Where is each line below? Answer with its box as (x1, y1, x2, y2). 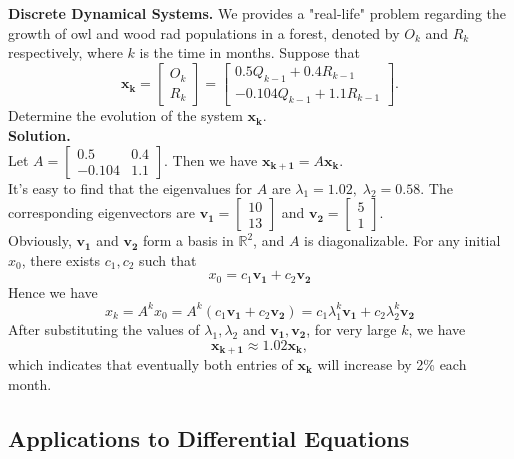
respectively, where (8, 42, 123, 63)
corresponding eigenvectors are (8, 202, 195, 223)
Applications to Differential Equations (8, 422, 410, 453)
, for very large (306, 318, 397, 339)
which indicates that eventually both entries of (8, 354, 293, 374)
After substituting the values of (8, 318, 200, 339)
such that (139, 249, 197, 270)
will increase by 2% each (317, 354, 467, 374)
